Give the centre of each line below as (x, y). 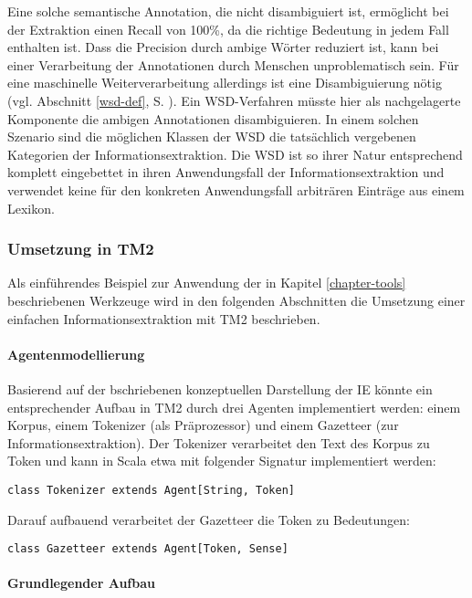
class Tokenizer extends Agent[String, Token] (151, 490)
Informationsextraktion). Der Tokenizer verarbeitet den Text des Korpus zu (219, 442)
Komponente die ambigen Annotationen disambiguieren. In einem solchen (213, 118)
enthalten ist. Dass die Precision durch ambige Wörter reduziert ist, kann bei (223, 47)
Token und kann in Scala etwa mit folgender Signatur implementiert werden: (222, 461)
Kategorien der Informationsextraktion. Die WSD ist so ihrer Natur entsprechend (235, 154)
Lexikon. (31, 208)
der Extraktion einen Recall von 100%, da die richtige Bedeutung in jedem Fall (228, 29)
